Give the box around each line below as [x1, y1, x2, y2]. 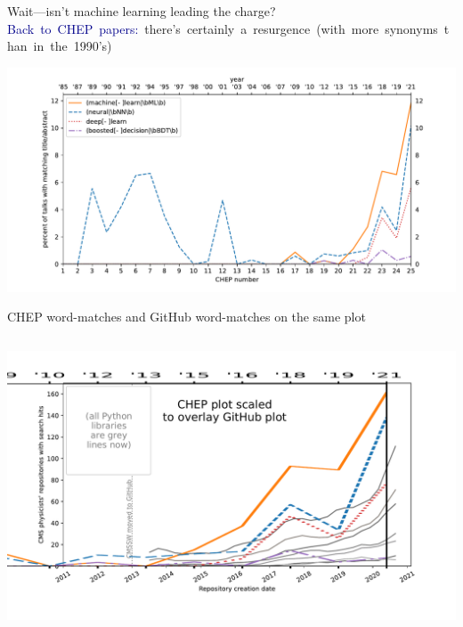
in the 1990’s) [33, 37, 112, 55]
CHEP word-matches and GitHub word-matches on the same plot [7, 307, 366, 326]
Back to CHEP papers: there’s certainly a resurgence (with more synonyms [7, 19, 438, 37]
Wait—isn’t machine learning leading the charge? [7, 2, 276, 20]
